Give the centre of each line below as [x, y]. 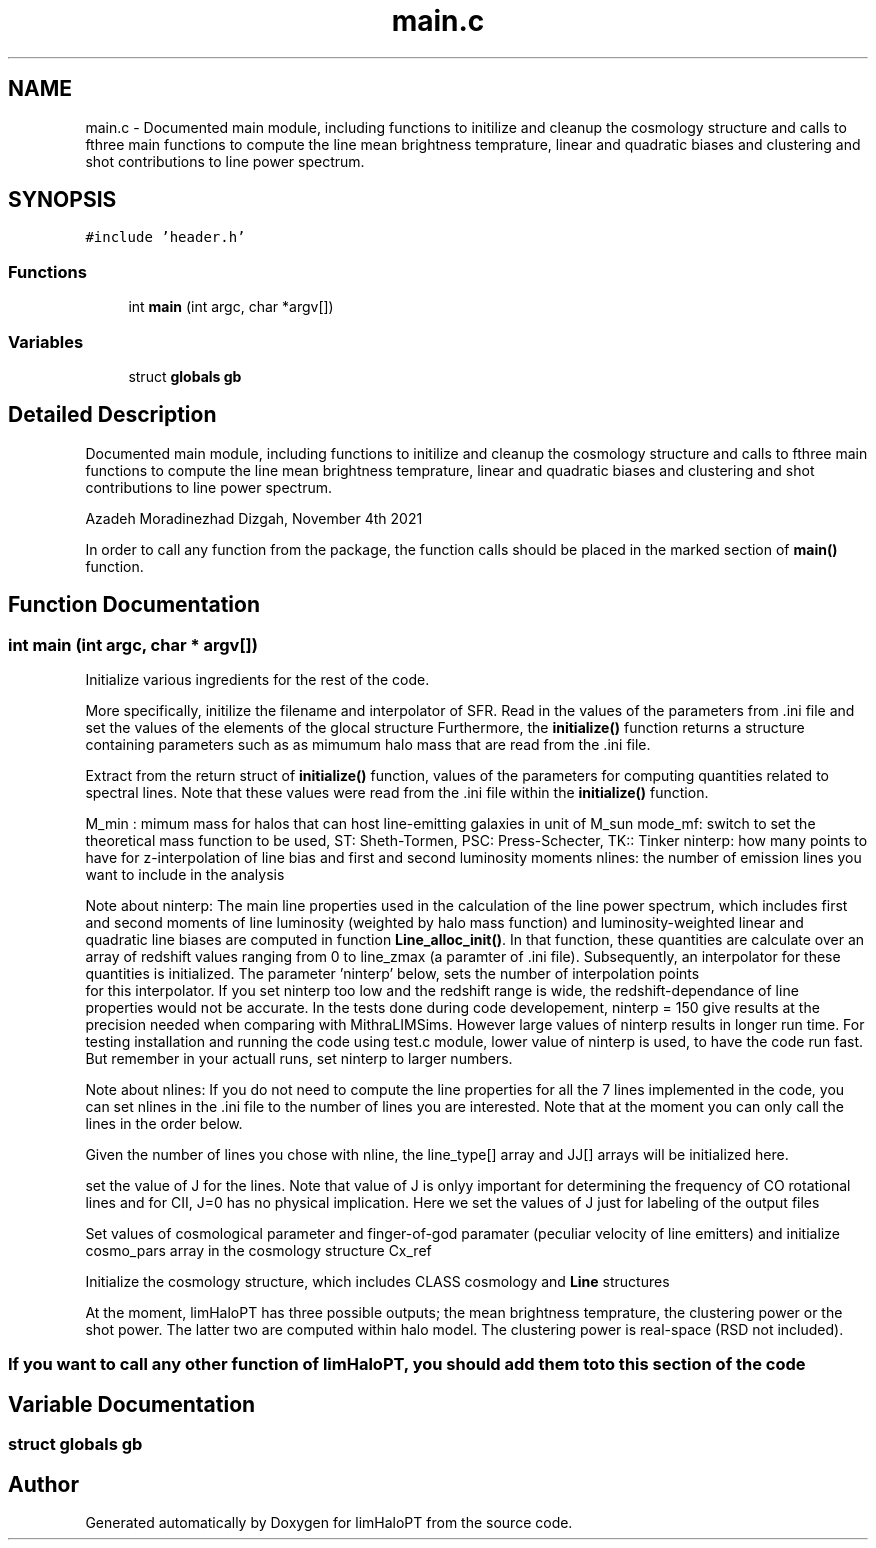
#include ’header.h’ [165, 237]
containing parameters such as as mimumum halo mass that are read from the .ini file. [368, 744]
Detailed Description [112, 415]
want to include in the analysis [185, 874]
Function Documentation [134, 605]
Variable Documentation [132, 1404]
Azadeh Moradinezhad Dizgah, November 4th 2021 [254, 518]
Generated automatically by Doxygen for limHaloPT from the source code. [329, 1523]
